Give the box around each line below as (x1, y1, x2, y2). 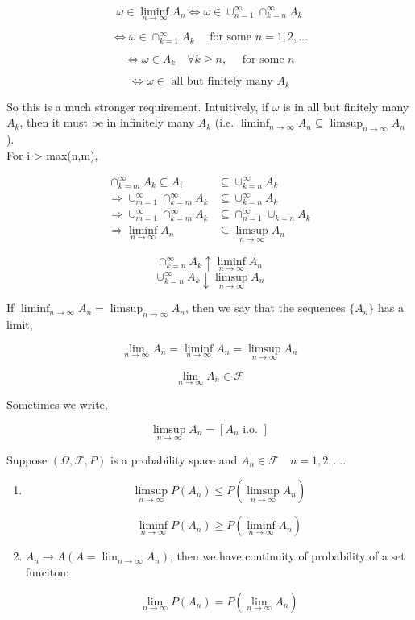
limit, (6, 316, 33, 332)
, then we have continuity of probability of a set (169, 547, 405, 564)
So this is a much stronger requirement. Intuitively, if (6, 98, 269, 114)
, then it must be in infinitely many (19, 114, 195, 131)
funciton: (25, 564, 69, 580)
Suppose (6, 451, 48, 468)
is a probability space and (110, 451, 238, 468)
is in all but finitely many (283, 98, 409, 114)
